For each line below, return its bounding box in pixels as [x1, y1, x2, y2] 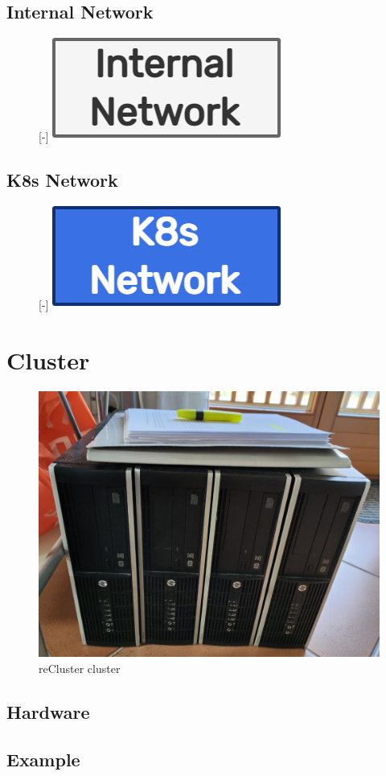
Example [6, 746, 80, 771]
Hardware [6, 699, 90, 724]
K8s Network [6, 167, 118, 192]
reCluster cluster [39, 659, 121, 676]
